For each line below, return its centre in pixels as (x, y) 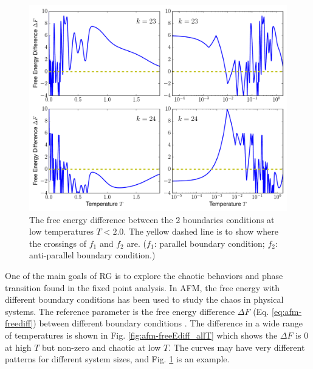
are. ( (137, 243)
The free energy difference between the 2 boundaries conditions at (152, 219)
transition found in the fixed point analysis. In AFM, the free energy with (143, 287)
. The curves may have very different (237, 347)
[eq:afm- (287, 311)
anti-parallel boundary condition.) (92, 255)
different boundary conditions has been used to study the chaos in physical (144, 299)
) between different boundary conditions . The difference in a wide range (168, 323)
